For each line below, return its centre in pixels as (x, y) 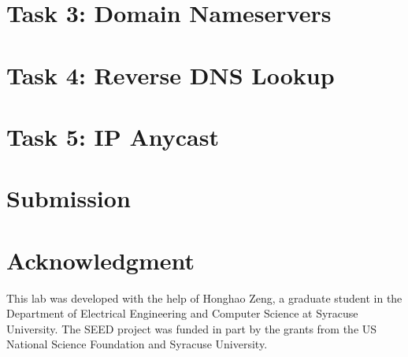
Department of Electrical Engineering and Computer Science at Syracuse (182, 313)
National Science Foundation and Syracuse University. (137, 344)
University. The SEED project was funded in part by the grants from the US (192, 328)
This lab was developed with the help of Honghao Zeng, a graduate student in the (204, 297)
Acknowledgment (100, 260)
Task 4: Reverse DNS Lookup (171, 74)
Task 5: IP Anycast (113, 136)
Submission (69, 198)
